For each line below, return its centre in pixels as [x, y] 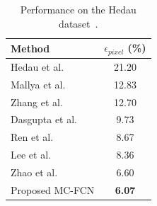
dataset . [78, 23]
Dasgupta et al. [44, 119]
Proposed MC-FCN [53, 189]
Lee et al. [31, 155]
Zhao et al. [34, 172]
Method [30, 48]
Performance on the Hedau [78, 9]
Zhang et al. [37, 102]
